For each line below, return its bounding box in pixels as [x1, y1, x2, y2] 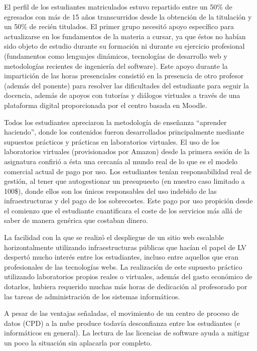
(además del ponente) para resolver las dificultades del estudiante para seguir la [4, 80, 249, 90]
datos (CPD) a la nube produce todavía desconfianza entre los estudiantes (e [4, 317, 240, 328]
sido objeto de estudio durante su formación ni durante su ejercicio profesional [4, 41, 245, 51]
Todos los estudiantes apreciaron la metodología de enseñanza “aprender [4, 116, 227, 127]
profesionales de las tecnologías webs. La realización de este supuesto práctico [4, 261, 242, 272]
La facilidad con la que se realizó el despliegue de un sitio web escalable [4, 232, 224, 243]
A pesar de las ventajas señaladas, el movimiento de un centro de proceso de [4, 308, 239, 318]
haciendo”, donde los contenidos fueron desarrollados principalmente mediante [4, 127, 244, 137]
